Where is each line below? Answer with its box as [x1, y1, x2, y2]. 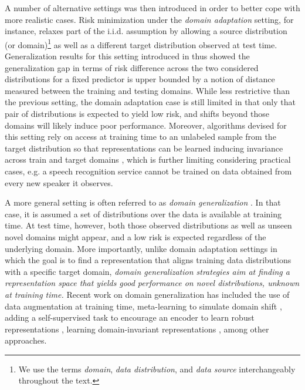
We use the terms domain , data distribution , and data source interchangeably [18, 362, 296, 375]
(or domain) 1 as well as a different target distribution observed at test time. [5, 36, 277, 51]
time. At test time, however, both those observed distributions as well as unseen [5, 219, 292, 231]
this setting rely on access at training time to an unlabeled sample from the [5, 130, 276, 143]
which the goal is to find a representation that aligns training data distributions [5, 254, 292, 266]
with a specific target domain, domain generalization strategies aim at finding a [5, 265, 290, 277]
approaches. [5, 334, 47, 347]
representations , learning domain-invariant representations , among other [5, 322, 269, 335]
